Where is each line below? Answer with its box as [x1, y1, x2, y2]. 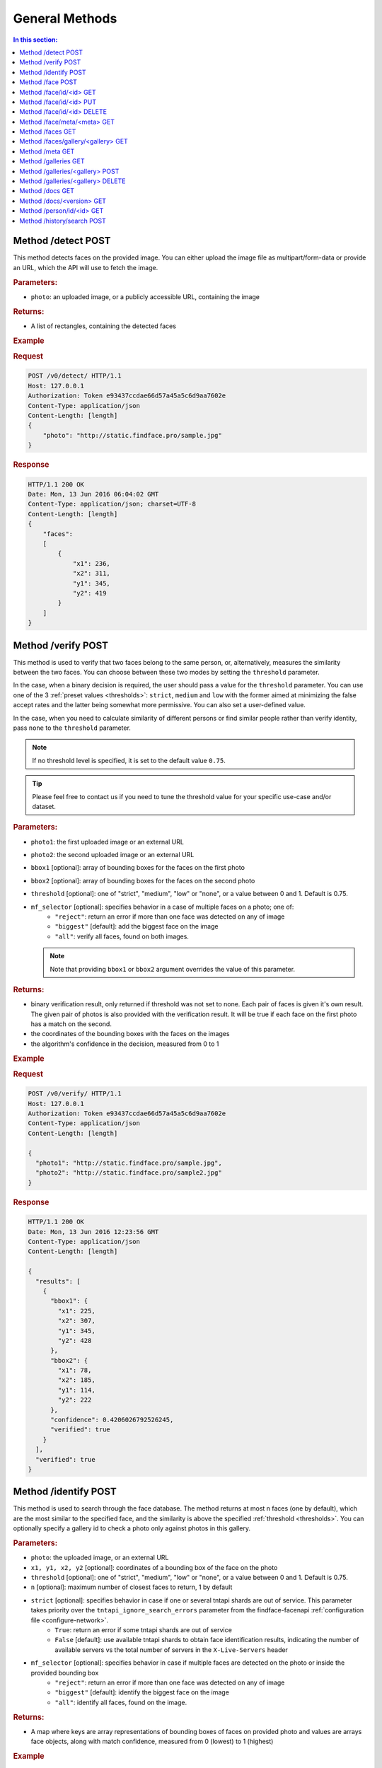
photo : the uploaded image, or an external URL [30, 1553, 169, 1562]
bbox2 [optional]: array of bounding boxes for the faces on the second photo [30, 876, 255, 885]
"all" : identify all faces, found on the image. [54, 1698, 187, 1706]
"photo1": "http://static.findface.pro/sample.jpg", [35, 1158, 222, 1167]
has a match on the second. [30, 1019, 112, 1028]
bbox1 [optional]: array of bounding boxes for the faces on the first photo [30, 863, 245, 872]
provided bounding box [30, 1668, 99, 1677]
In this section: [13, 35, 58, 44]
